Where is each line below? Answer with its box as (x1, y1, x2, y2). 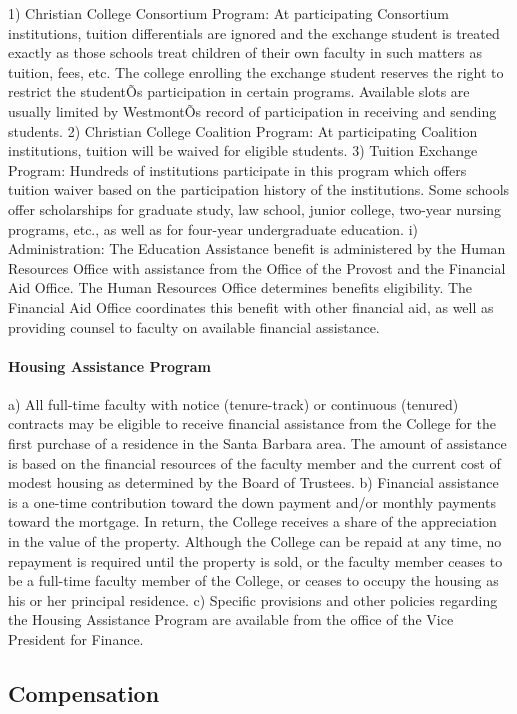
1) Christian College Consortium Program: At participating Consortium (8, 3, 449, 23)
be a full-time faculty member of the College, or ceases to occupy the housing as (8, 570, 499, 591)
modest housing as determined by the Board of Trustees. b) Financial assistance (8, 472, 499, 493)
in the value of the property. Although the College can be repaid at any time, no (8, 531, 502, 552)
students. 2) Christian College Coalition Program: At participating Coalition (8, 120, 478, 141)
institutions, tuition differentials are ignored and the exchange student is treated (8, 22, 500, 43)
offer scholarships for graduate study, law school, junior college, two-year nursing (8, 198, 502, 219)
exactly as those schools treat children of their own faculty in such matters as (8, 42, 482, 63)
